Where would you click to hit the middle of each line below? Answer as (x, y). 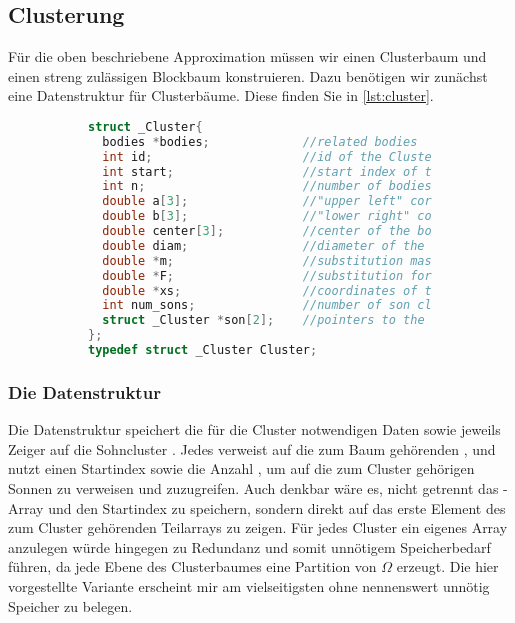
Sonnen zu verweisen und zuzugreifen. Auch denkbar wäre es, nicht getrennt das (253, 487)
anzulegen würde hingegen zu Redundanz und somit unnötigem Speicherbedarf (249, 546)
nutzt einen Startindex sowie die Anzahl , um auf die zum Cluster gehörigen (241, 468)
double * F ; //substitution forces (278, 275)
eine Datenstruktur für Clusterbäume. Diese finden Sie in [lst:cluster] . (221, 95)
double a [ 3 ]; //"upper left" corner (278, 201)
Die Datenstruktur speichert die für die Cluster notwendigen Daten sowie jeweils (254, 429)
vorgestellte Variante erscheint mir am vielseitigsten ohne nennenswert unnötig (249, 585)
